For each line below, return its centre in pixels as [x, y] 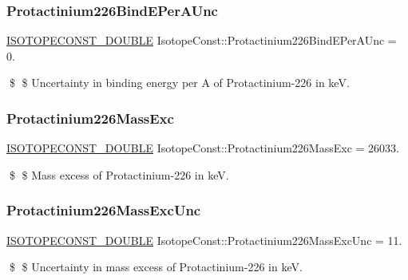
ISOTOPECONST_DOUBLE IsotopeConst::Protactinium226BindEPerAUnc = [202, 40]
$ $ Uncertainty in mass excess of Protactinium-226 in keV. [156, 267]
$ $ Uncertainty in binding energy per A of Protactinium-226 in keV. [179, 83]
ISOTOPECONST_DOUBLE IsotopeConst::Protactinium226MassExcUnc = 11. [204, 240]
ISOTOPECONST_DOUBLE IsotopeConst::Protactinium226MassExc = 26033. [203, 148]
